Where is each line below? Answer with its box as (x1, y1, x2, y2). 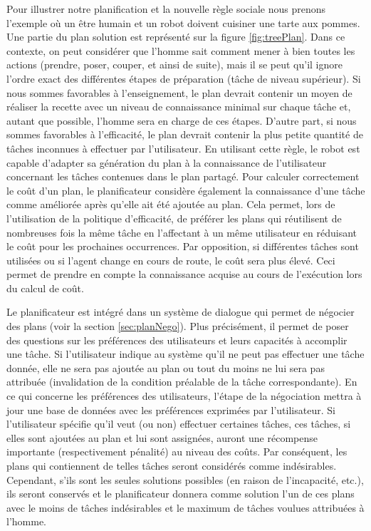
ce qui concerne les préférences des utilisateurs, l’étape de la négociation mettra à (6, 388, 362, 403)
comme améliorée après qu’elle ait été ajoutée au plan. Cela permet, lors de (6, 197, 335, 212)
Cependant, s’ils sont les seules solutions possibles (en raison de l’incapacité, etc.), (6, 472, 364, 487)
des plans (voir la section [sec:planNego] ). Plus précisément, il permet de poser (6, 319, 349, 334)
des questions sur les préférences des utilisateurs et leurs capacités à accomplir (6, 332, 348, 347)
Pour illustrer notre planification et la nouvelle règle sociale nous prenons (6, 1, 325, 16)
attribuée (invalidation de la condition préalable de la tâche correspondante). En (6, 374, 357, 389)
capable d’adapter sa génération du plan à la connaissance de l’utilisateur (6, 155, 327, 170)
